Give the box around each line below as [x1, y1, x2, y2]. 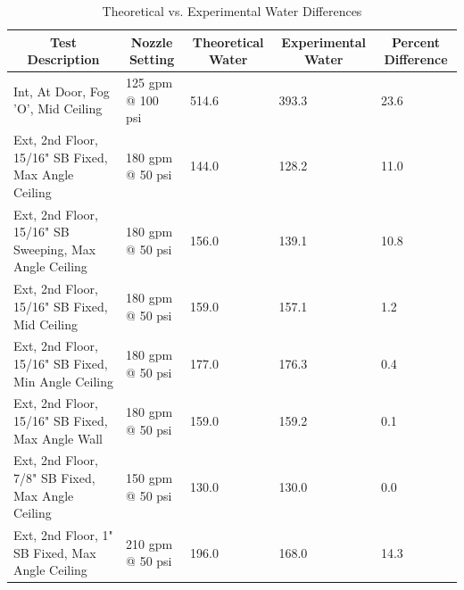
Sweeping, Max [13, 239, 96, 258]
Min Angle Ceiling [13, 371, 114, 390]
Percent [392, 32, 440, 51]
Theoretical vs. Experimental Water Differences [102, 2, 362, 20]
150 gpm [126, 469, 173, 486]
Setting [128, 50, 175, 69]
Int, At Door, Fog [13, 81, 110, 100]
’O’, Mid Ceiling [13, 99, 103, 118]
